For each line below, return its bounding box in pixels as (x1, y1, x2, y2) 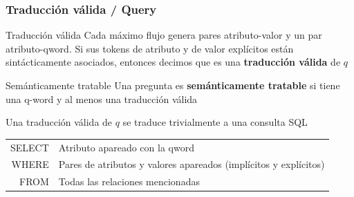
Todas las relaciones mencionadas (58, 174, 200, 189)
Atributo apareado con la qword (58, 140, 194, 154)
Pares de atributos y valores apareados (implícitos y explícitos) (58, 157, 325, 171)
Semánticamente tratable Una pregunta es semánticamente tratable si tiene (6, 78, 340, 92)
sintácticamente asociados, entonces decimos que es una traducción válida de (6, 55, 341, 69)
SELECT (10, 140, 49, 154)
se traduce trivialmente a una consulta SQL (122, 115, 308, 129)
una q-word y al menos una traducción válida (6, 91, 198, 106)
